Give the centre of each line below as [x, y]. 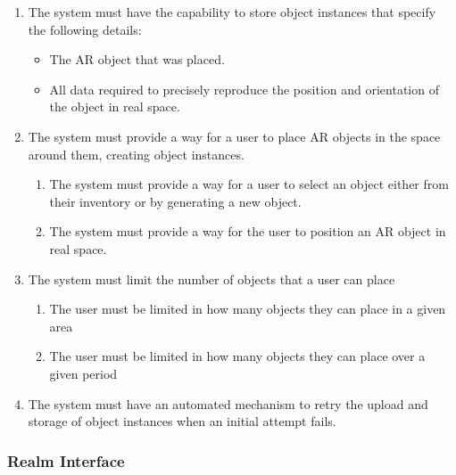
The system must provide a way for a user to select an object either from [249, 184]
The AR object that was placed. [137, 59]
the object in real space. [115, 106]
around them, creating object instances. [136, 154]
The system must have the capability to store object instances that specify [232, 12]
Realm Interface [66, 460]
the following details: [85, 29]
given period [83, 373]
